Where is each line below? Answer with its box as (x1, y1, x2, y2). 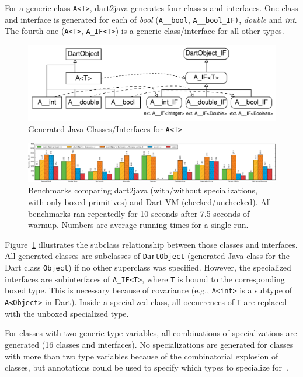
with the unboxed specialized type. (5, 307, 129, 319)
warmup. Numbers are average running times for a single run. (28, 219, 249, 231)
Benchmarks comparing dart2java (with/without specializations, (28, 184, 257, 196)
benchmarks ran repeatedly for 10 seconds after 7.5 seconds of (28, 207, 250, 219)
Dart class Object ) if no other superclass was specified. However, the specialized (5, 261, 291, 274)
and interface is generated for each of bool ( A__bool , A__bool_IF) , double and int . (5, 13, 297, 25)
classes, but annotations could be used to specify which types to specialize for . (5, 361, 288, 373)
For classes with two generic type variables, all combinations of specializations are (5, 327, 297, 339)
